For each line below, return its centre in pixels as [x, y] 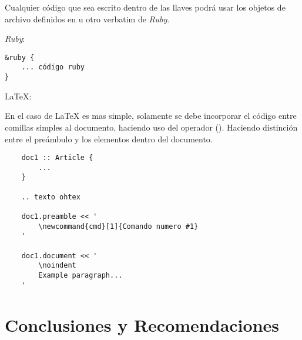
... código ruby [53, 67]
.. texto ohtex [51, 197]
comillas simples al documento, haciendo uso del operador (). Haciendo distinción [151, 127]
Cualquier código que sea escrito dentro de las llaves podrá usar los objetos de [145, 7]
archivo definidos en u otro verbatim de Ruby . [87, 19]
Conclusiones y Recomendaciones [142, 324]
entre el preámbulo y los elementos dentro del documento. [109, 139]
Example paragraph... [80, 275]
